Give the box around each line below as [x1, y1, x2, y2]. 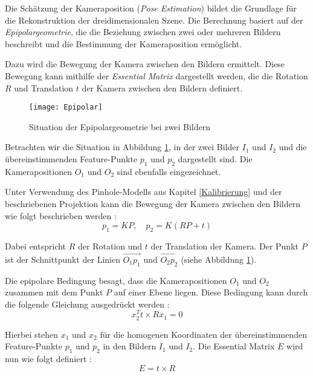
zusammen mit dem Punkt [5, 286, 103, 298]
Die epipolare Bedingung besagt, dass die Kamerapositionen [5, 274, 227, 286]
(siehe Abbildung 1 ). [181, 252, 257, 265]
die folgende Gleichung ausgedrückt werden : [5, 297, 170, 310]
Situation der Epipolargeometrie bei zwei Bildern [29, 120, 211, 133]
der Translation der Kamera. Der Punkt [150, 239, 298, 252]
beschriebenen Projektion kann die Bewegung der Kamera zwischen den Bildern [5, 197, 300, 209]
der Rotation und [78, 239, 143, 252]
